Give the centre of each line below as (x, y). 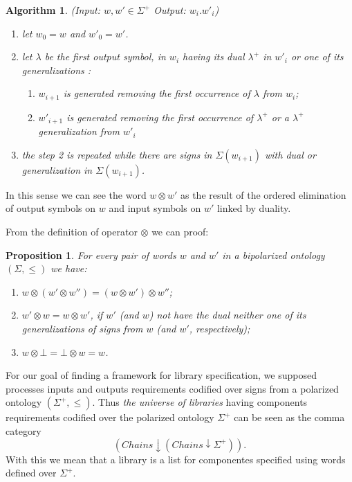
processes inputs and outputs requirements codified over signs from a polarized (172, 388)
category (24, 431)
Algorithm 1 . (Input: (53, 10)
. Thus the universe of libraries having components (200, 402)
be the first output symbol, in (105, 56)
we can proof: (180, 232)
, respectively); (220, 329)
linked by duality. (254, 208)
